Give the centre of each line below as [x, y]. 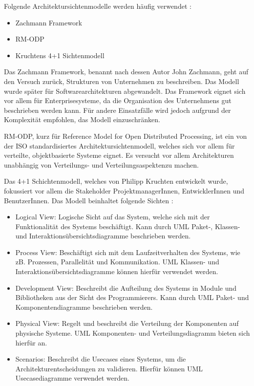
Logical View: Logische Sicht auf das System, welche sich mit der [113, 217]
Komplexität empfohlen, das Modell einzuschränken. [82, 119]
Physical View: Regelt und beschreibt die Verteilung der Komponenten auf [127, 323]
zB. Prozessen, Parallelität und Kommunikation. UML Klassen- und [117, 262]
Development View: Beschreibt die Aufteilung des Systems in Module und [126, 288]
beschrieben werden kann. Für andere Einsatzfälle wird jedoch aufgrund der [117, 110]
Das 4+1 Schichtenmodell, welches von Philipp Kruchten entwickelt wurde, [116, 181]
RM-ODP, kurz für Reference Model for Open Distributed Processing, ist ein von [126, 136]
